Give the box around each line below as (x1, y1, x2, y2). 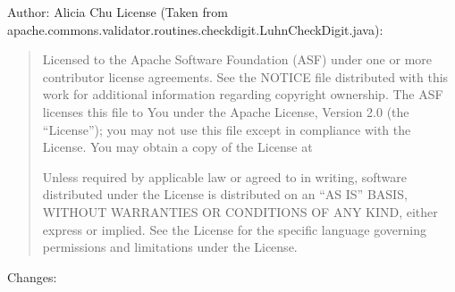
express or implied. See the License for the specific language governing (42, 220, 426, 238)
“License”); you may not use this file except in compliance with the (42, 120, 411, 138)
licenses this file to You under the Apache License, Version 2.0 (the (42, 102, 409, 121)
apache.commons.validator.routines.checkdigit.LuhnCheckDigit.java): (7, 20, 383, 38)
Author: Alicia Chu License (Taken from (7, 3, 228, 21)
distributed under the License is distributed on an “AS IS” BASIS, (42, 185, 408, 204)
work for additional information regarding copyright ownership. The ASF (42, 85, 443, 104)
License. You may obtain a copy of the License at (42, 138, 313, 156)
